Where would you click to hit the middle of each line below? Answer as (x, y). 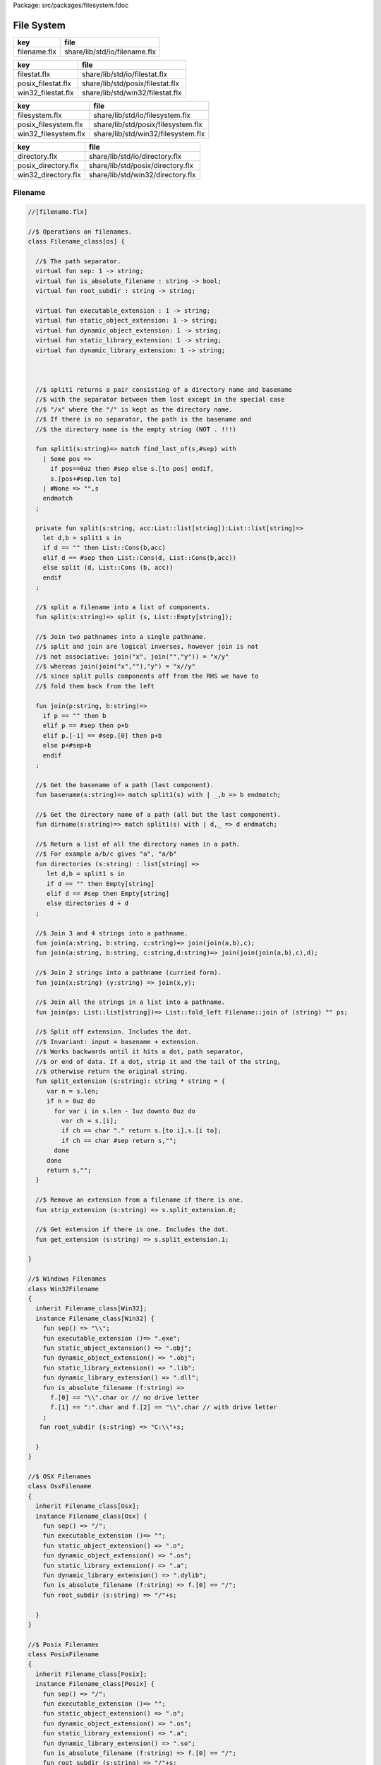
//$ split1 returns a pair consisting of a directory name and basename (164, 390)
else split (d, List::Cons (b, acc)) (108, 568)
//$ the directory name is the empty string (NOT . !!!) (136, 429)
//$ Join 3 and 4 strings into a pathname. (112, 933)
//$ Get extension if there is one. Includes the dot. (132, 1229)
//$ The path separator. (78, 262)
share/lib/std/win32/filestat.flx (132, 92)
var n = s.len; (72, 1091)
